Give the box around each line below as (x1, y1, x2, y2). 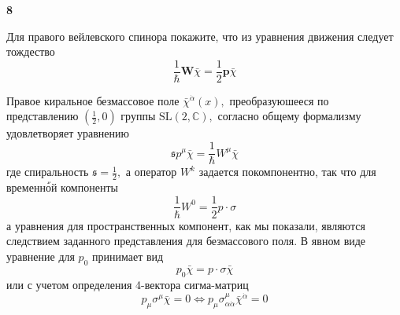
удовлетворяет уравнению (6, 125, 129, 141)
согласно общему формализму (217, 108, 361, 124)
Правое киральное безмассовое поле (6, 92, 180, 108)
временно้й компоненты (6, 178, 118, 195)
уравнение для (6, 247, 75, 264)
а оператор (125, 163, 177, 180)
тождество (6, 43, 55, 60)
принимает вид (92, 247, 164, 264)
